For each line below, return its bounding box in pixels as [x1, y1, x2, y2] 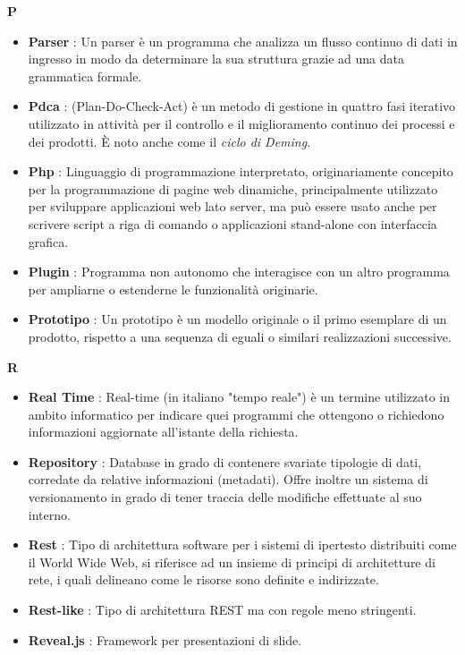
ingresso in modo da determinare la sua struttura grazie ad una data [28, 49, 404, 68]
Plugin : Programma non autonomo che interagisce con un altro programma [28, 262, 450, 281]
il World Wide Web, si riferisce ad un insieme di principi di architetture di [28, 552, 435, 571]
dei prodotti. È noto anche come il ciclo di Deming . [28, 132, 311, 150]
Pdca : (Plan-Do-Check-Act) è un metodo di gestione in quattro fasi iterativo [28, 97, 456, 115]
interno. [28, 505, 71, 523]
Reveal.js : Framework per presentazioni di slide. [28, 630, 302, 649]
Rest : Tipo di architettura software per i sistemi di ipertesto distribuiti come [28, 535, 457, 554]
